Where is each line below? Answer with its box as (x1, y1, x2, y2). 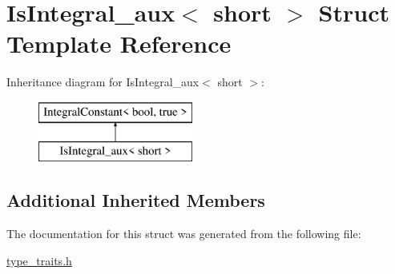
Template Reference (6, 27, 232, 60)
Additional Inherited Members (6, 188, 265, 212)
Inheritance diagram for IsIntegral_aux (6, 73, 200, 90)
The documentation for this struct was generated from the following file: (6, 225, 361, 242)
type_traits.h (6, 252, 72, 268)
